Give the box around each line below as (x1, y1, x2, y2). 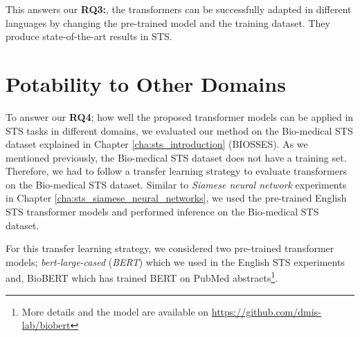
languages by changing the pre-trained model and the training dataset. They (6, 15, 330, 30)
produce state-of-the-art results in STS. (6, 29, 172, 44)
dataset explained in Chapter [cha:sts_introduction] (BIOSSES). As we (6, 137, 308, 151)
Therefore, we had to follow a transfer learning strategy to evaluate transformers (6, 164, 347, 178)
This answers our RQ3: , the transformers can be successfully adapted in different (6, 2, 352, 16)
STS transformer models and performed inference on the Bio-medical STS (6, 204, 319, 219)
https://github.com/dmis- (211, 304, 321, 318)
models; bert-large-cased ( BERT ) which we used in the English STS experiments (6, 254, 345, 269)
